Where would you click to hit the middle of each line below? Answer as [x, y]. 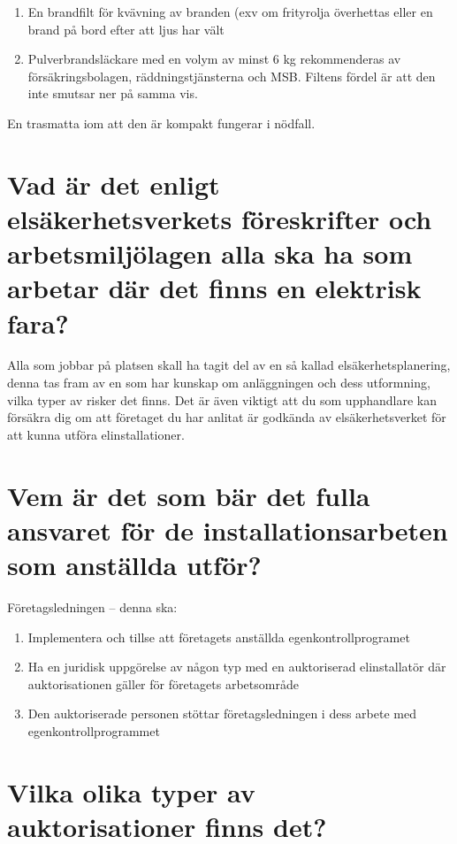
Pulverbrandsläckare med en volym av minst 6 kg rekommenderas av [214, 59]
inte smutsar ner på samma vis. [113, 93]
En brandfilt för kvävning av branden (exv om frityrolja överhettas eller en [230, 12]
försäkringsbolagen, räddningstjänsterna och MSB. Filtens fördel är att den [232, 76]
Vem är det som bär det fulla [189, 495]
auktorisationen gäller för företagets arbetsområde [163, 683]
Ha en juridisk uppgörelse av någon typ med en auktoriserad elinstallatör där [237, 667]
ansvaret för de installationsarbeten [228, 529]
